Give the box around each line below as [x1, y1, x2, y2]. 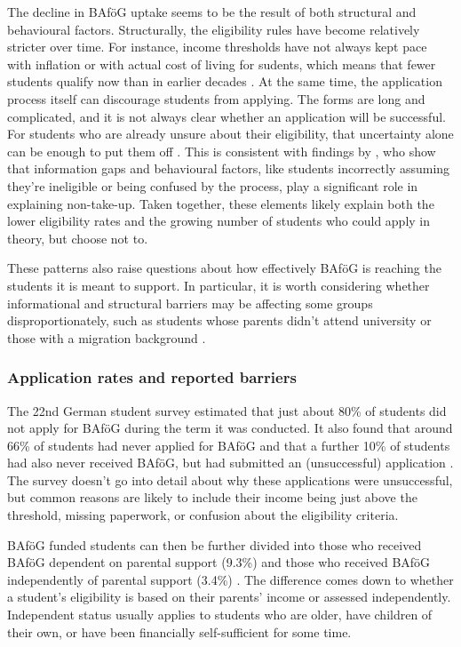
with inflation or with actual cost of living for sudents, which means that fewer [7, 54, 436, 73]
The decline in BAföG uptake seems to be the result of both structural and [7, 3, 417, 20]
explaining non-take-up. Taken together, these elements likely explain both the [7, 194, 434, 212]
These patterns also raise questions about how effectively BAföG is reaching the [7, 259, 441, 277]
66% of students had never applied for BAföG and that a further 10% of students [7, 435, 450, 454]
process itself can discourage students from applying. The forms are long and [7, 89, 425, 108]
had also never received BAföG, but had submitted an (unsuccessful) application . [7, 453, 454, 472]
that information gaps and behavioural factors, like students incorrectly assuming [7, 159, 450, 178]
